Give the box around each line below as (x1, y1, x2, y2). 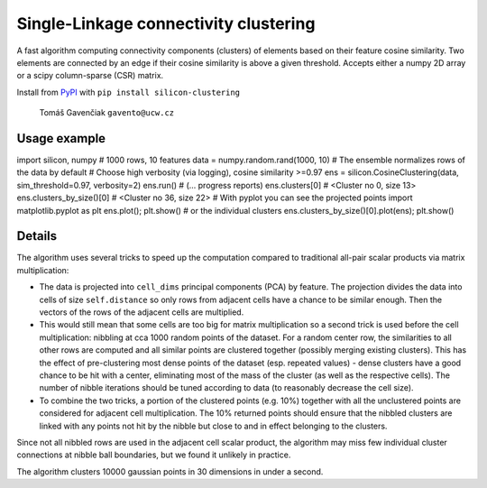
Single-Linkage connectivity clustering (16, 14, 316, 33)
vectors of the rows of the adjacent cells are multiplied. (39, 307, 244, 318)
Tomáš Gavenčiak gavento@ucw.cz (39, 107, 175, 118)
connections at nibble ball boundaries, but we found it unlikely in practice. (16, 449, 291, 460)
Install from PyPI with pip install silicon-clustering (16, 87, 241, 97)
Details (16, 228, 58, 244)
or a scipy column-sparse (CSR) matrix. (16, 70, 164, 81)
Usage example (16, 131, 106, 146)
